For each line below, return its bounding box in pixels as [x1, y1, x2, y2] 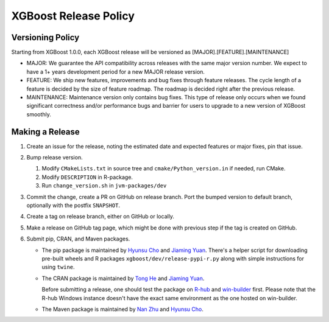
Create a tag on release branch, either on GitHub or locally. [26, 213, 175, 220]
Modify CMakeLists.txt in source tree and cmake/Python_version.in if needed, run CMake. [41, 165, 286, 172]
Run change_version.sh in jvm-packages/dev [41, 182, 167, 189]
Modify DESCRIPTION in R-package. [41, 173, 133, 181]
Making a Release [11, 127, 80, 137]
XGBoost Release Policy [11, 9, 135, 23]
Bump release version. [26, 154, 83, 161]
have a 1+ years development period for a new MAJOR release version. [26, 68, 205, 75]
